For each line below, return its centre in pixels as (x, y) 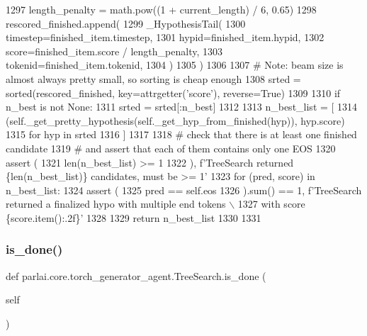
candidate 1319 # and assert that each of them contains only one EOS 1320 (171, 148)
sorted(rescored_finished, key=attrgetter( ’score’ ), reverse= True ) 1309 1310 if (173, 93)
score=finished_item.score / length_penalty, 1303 (114, 51)
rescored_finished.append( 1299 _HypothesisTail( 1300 (126, 23)
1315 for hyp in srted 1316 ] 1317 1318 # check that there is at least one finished (181, 134)
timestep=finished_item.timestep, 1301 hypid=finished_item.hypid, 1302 (165, 37)
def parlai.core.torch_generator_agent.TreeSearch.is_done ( (136, 275)
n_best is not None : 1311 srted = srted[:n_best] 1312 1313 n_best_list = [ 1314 (182, 107)
